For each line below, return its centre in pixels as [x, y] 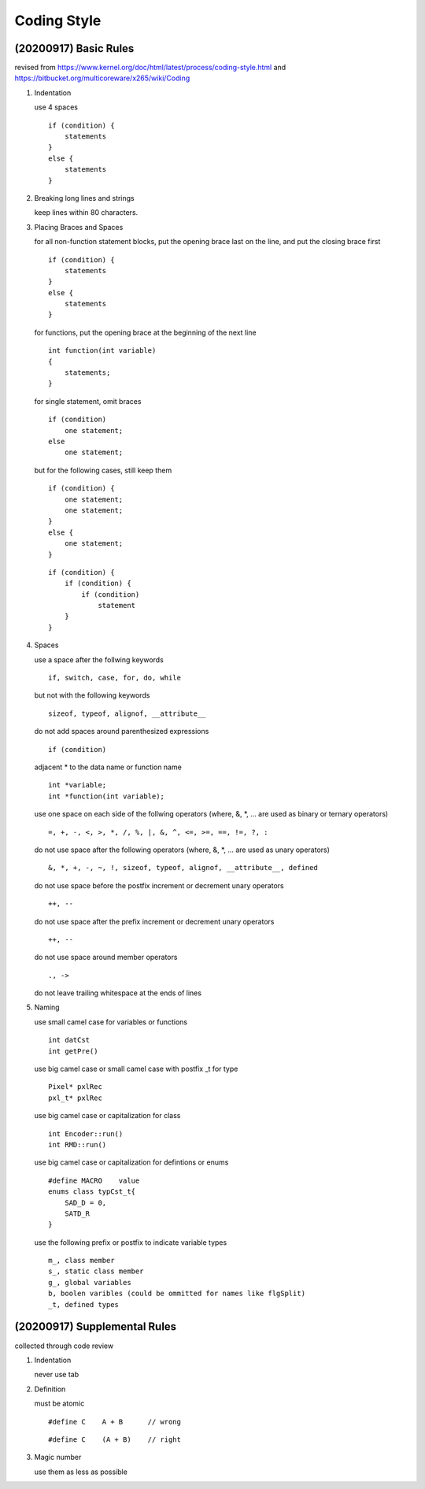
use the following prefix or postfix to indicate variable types [131, 1242]
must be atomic [59, 1404]
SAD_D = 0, [85, 1202]
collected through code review [64, 1346]
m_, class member [81, 1261]
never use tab [56, 1375]
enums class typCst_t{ [92, 1192]
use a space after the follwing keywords [99, 659]
